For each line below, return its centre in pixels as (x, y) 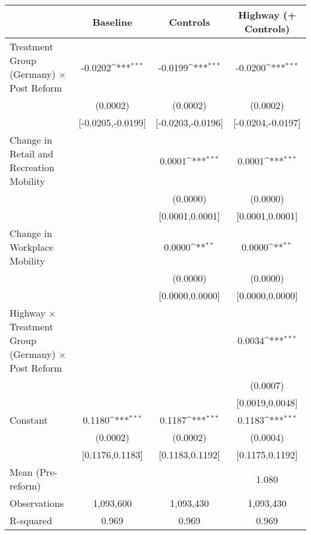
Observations (37, 503)
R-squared (31, 520)
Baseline (112, 22)
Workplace (32, 247)
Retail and (32, 153)
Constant (29, 420)
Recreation (32, 167)
